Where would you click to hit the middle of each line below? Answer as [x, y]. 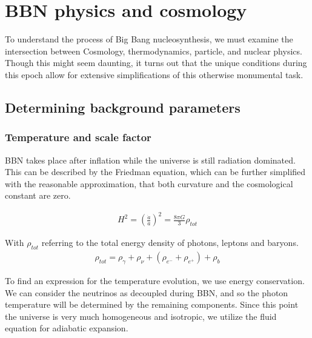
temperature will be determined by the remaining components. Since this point [152, 304]
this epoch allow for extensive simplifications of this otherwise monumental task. [154, 74]
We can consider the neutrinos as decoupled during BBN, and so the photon [147, 292]
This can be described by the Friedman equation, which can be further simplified [155, 172]
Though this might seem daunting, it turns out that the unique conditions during [156, 63]
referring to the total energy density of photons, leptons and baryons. [170, 243]
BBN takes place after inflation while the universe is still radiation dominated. [150, 160]
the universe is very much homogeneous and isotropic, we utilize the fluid [141, 316]
